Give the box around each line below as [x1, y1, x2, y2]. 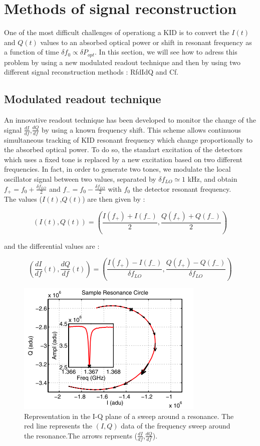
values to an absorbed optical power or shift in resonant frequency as [40, 37, 252, 47]
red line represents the [24, 420, 92, 431]
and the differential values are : [4, 240, 100, 251]
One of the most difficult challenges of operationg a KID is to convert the [4, 27, 229, 38]
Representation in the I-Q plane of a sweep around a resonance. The [24, 410, 234, 421]
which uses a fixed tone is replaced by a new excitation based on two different [4, 154, 242, 164]
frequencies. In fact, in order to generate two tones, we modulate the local [4, 164, 231, 174]
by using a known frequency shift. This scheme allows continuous [42, 124, 241, 135]
